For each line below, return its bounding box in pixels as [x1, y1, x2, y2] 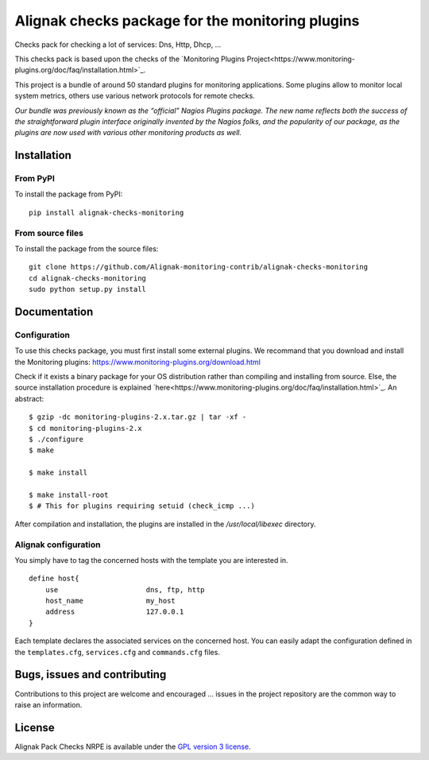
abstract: [14, 394, 44, 403]
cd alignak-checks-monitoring [29, 273, 147, 282]
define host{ [29, 574, 79, 584]
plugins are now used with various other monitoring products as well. [14, 128, 242, 138]
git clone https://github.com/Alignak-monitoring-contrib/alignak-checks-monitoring [29, 262, 369, 272]
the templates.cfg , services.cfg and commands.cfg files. [14, 647, 220, 657]
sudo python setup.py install [29, 285, 147, 294]
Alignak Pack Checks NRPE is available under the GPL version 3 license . [14, 742, 251, 751]
